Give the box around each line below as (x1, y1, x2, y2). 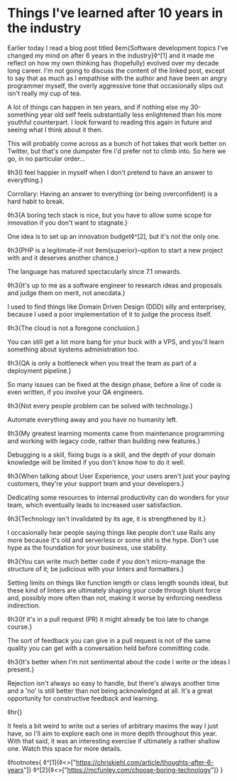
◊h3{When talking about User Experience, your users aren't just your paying (7, 472, 231, 480)
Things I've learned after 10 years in (7, 5, 224, 21)
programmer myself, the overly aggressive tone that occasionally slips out (7, 81, 224, 90)
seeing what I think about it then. (7, 125, 103, 134)
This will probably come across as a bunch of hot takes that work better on (7, 139, 226, 147)
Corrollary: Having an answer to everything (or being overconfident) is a (7, 189, 218, 198)
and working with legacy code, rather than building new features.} (7, 436, 201, 445)
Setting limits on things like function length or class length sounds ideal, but (7, 578, 228, 587)
